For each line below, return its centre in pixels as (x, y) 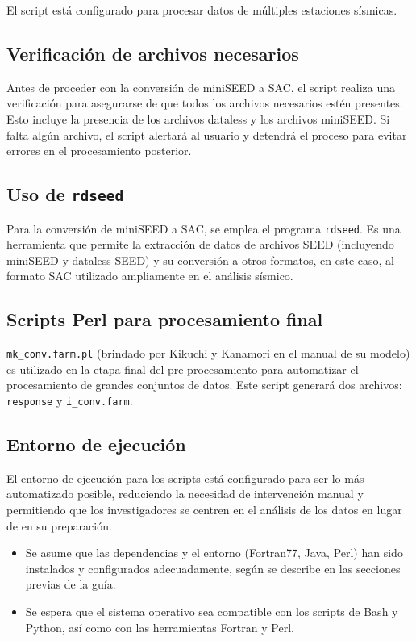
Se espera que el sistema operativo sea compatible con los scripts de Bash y (212, 612)
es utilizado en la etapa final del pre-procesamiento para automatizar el (183, 369)
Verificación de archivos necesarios (153, 53)
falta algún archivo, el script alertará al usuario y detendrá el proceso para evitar (207, 134)
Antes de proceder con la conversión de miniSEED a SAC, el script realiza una (201, 87)
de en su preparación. (59, 525)
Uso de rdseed (65, 194)
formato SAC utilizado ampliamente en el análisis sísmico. (150, 276)
